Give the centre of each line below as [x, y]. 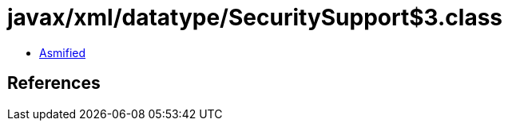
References [54, 83]
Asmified [63, 52]
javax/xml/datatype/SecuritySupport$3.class [255, 17]
